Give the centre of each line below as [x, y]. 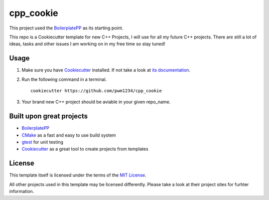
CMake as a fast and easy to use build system [69, 135]
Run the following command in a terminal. [64, 79]
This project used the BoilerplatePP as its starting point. [66, 28]
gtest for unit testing [42, 142]
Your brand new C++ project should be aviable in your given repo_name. [96, 102]
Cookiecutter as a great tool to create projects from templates [85, 149]
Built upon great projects [49, 116]
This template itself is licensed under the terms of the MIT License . [78, 175]
